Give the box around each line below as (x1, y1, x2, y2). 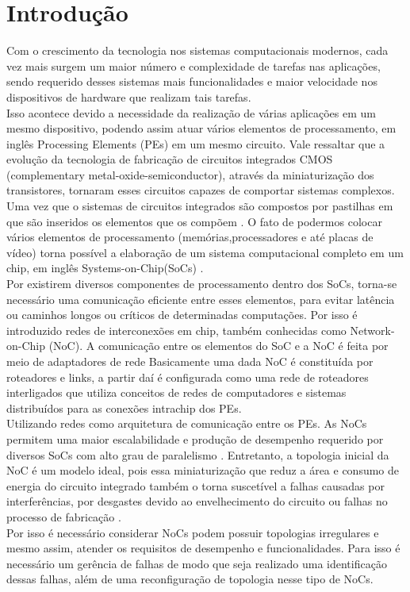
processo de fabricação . (6, 508, 121, 525)
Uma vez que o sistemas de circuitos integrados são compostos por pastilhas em (6, 198, 393, 214)
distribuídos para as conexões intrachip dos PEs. (6, 399, 242, 416)
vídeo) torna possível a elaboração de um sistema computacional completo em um (6, 244, 404, 260)
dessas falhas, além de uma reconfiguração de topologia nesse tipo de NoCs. (6, 571, 374, 587)
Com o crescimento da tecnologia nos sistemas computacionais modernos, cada (6, 42, 389, 59)
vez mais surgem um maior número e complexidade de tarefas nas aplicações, (6, 57, 381, 74)
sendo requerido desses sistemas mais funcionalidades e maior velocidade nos (6, 73, 377, 90)
